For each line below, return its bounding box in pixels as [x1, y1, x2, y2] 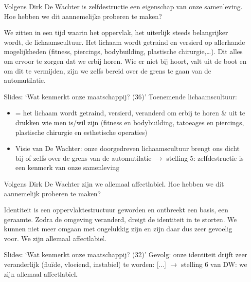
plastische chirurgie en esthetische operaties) [15, 127, 147, 137]
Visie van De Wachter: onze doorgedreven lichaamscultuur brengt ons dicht [15, 143, 240, 153]
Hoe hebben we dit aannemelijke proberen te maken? [4, 11, 162, 21]
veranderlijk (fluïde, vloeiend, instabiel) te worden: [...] [4, 259, 166, 269]
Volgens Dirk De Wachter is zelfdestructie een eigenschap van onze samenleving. [4, 1, 243, 11]
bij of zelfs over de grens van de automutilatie [15, 152, 152, 163]
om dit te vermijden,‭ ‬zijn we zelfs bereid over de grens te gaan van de [4, 65, 212, 75]
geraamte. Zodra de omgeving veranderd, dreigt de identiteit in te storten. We [4, 214, 237, 224]
